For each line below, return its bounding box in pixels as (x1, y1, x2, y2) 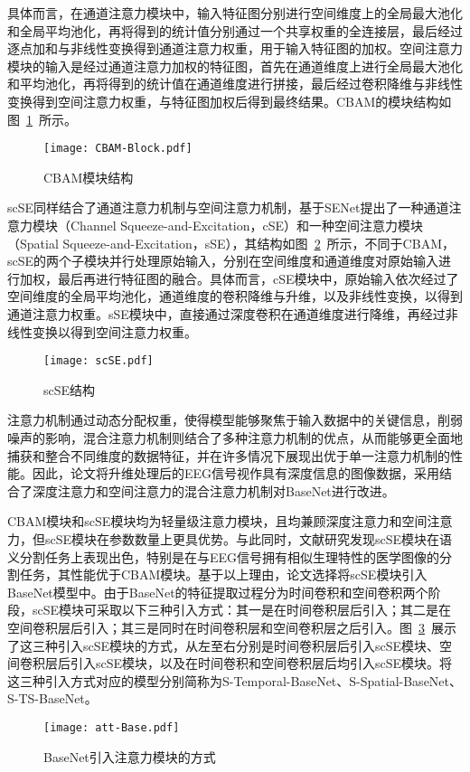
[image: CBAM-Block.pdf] (43, 142, 193, 155)
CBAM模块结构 (43, 167, 134, 186)
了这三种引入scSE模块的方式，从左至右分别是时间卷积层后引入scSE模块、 (7, 635, 440, 654)
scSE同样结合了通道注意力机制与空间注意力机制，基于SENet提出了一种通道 (7, 198, 449, 217)
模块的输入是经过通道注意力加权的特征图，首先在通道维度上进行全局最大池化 (7, 56, 463, 75)
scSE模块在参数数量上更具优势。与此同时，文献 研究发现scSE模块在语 (44, 529, 453, 548)
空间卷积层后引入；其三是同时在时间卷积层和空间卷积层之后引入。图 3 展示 (7, 617, 456, 636)
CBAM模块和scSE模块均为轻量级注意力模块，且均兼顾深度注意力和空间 (7, 512, 428, 531)
